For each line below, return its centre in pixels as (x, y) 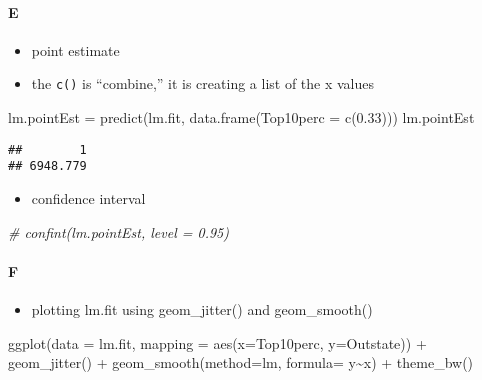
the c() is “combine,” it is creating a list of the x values (203, 83)
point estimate (75, 49)
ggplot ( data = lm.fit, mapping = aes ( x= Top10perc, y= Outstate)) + (217, 342)
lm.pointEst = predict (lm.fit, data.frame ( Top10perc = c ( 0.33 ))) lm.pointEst (241, 117)
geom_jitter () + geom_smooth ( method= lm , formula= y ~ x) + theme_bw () (241, 362)
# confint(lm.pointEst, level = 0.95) (118, 231)
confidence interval (88, 197)
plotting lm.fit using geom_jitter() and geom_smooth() (202, 308)
